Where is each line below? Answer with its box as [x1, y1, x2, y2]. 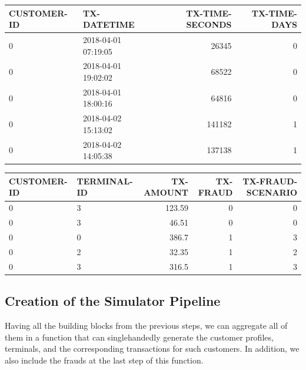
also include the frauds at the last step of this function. [5, 354, 204, 366]
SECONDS [186, 18, 232, 31]
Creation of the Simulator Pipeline [5, 292, 221, 310]
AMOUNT [144, 186, 188, 199]
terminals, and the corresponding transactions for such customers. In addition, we [5, 342, 300, 355]
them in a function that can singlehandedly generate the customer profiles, [5, 331, 274, 343]
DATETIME [83, 18, 135, 31]
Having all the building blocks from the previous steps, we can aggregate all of [5, 319, 288, 331]
